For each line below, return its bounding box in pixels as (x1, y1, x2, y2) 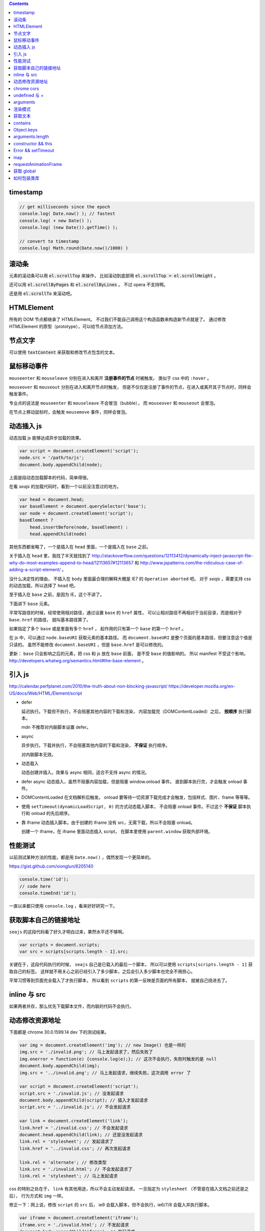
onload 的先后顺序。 (31, 810, 72, 816)
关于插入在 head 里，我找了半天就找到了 (9, 553, 91, 559)
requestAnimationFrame (13, 161, 62, 167)
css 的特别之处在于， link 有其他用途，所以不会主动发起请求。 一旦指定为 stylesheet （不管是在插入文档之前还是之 (9, 1186, 249, 1192)
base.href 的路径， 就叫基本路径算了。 (9, 616, 91, 622)
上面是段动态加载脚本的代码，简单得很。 (9, 474, 91, 480)
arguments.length (13, 133, 49, 140)
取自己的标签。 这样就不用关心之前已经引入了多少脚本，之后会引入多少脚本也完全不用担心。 (9, 968, 195, 974)
